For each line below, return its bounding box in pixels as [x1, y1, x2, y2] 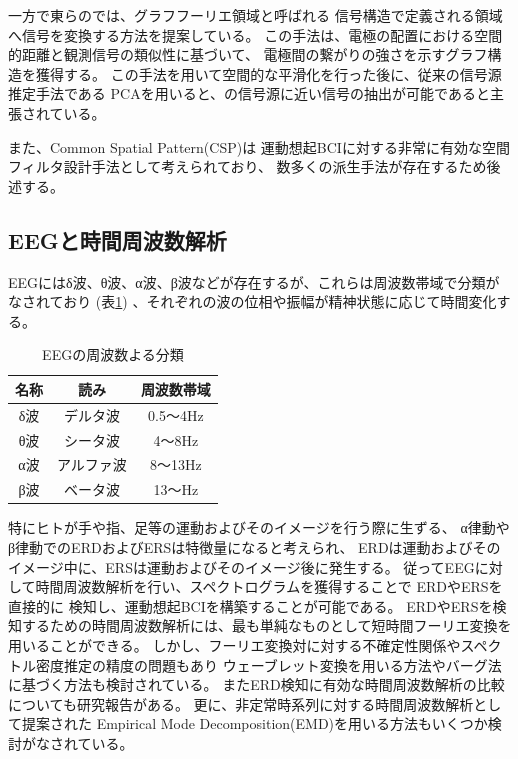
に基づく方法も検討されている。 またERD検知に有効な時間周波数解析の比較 [8, 674, 505, 695]
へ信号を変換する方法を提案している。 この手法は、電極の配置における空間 [8, 24, 503, 45]
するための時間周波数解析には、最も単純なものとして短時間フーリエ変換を [21, 615, 512, 636]
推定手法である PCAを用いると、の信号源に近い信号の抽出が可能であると [8, 83, 490, 104]
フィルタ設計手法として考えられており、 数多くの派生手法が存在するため [8, 156, 487, 177]
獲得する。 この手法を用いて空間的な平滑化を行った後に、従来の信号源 [35, 63, 502, 84]
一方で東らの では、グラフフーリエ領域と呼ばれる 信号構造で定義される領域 [8, 5, 503, 25]
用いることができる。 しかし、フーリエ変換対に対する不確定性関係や [8, 634, 461, 655]
